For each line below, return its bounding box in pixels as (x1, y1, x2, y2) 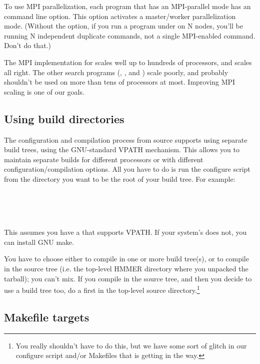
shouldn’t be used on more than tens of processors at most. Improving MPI (4, 77, 235, 87)
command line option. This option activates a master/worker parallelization (4, 11, 236, 21)
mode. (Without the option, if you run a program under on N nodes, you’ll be (4, 21, 243, 31)
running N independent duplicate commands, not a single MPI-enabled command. (4, 30, 255, 41)
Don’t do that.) (4, 40, 51, 51)
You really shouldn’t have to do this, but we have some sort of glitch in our (15, 340, 247, 350)
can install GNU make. (4, 236, 74, 247)
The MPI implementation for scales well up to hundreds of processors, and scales (4, 57, 252, 67)
